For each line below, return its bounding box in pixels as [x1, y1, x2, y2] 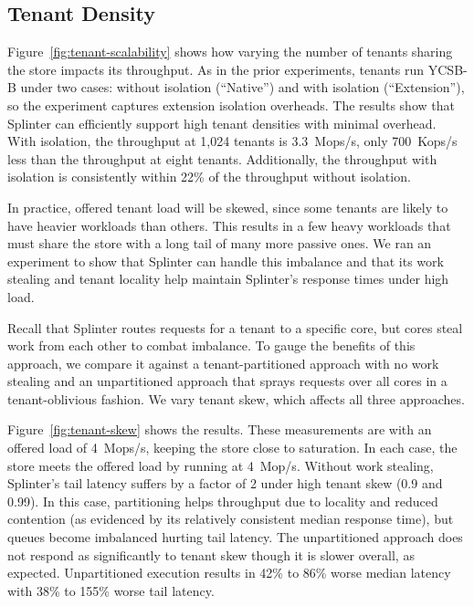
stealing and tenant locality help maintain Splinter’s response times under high [7, 269, 449, 288]
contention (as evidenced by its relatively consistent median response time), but [7, 509, 454, 528]
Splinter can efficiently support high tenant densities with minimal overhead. [7, 113, 437, 132]
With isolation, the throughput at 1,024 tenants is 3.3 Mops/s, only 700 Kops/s [7, 131, 458, 151]
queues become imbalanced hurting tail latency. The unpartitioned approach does [7, 528, 463, 547]
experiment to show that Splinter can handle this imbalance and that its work [7, 251, 444, 270]
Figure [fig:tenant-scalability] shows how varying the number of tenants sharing [7, 42, 453, 61]
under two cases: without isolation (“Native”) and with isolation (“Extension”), [20, 78, 465, 97]
